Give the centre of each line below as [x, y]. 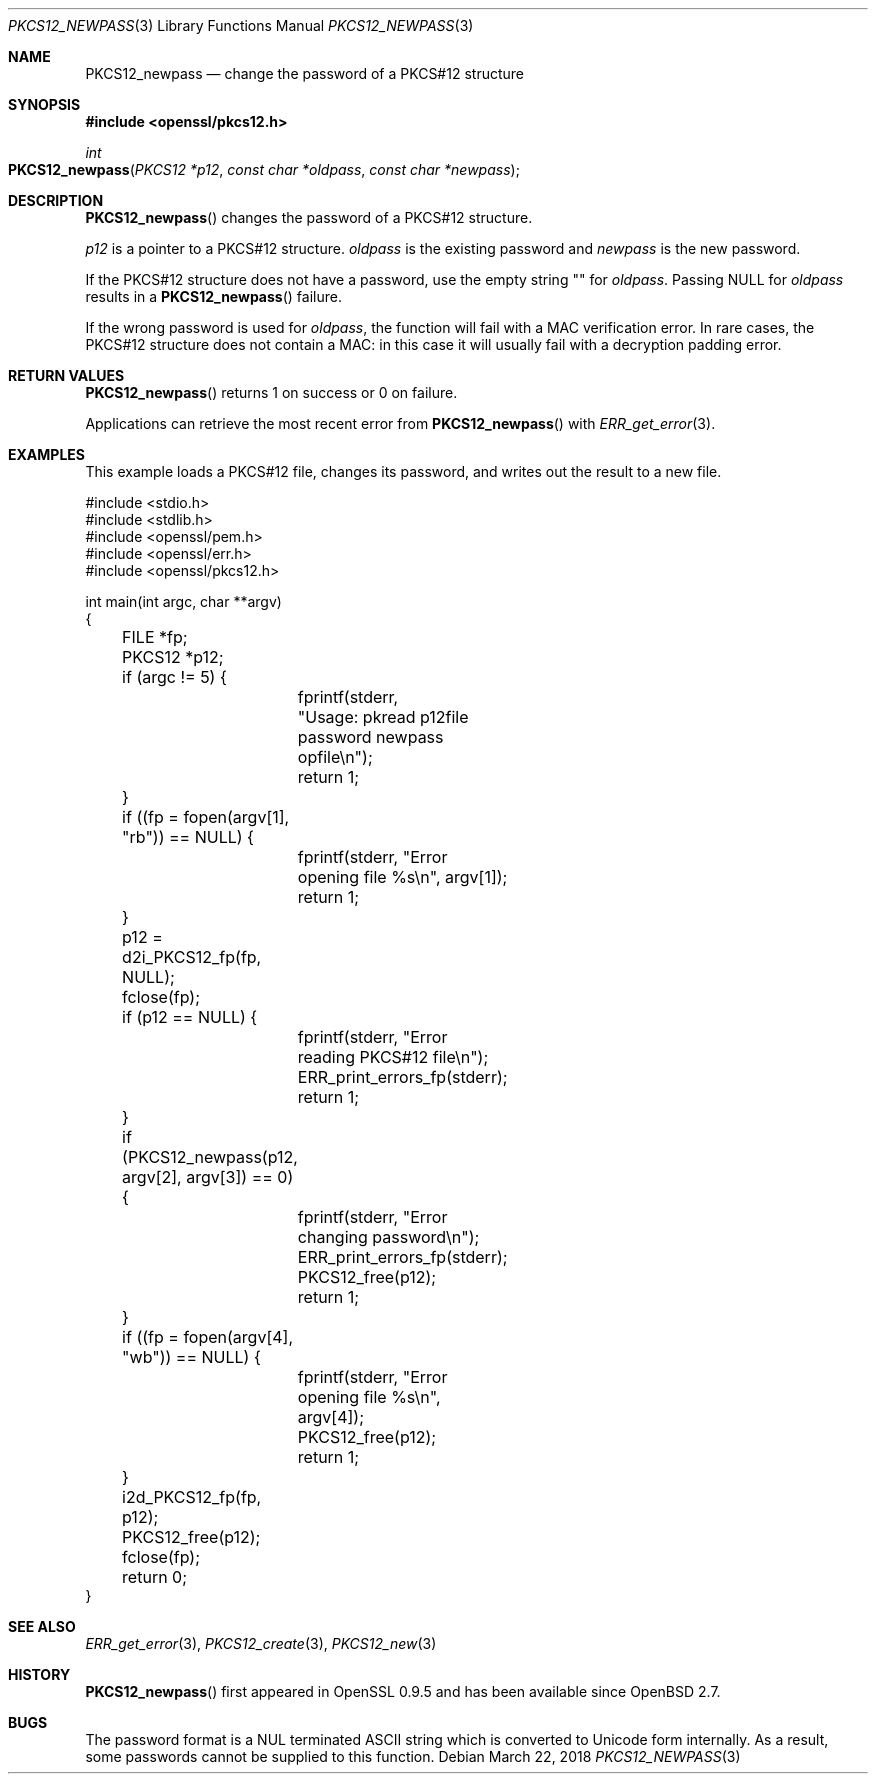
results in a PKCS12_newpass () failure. [213, 296]
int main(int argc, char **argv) [183, 601]
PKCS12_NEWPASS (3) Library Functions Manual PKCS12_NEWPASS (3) [241, 25]
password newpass [370, 737]
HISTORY [39, 1674]
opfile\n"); [335, 757]
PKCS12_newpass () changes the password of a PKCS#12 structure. [309, 217]
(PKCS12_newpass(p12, [210, 1157]
